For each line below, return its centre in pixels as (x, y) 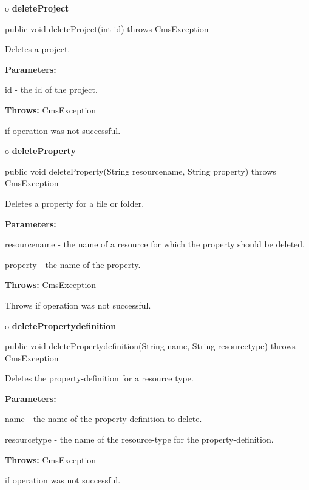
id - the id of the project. (51, 89)
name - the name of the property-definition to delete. (104, 419)
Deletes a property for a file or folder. (75, 203)
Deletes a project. (38, 49)
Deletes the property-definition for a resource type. (99, 378)
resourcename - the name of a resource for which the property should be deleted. (155, 244)
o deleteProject (37, 8)
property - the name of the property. (73, 264)
